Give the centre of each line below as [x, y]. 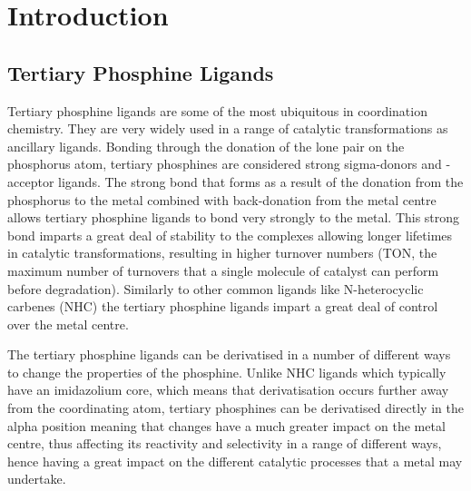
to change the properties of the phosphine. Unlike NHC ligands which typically [227, 372]
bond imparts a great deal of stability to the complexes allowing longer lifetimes [230, 235]
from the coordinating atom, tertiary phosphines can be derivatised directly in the [235, 408]
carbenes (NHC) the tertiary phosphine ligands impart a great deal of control [223, 306]
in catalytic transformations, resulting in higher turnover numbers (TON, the [222, 253]
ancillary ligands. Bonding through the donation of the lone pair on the [206, 146]
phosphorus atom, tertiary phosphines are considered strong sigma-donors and [225, 164]
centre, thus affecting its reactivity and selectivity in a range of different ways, [225, 443]
